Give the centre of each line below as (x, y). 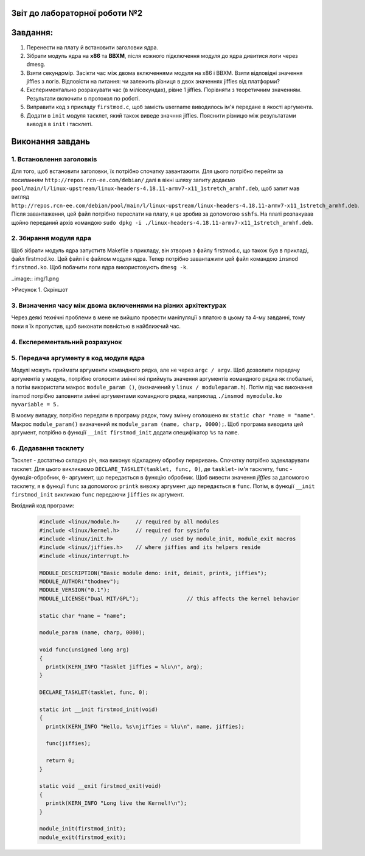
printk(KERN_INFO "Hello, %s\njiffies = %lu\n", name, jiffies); (145, 726)
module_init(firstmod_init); (83, 829)
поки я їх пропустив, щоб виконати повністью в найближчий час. (96, 326)
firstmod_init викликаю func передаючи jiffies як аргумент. (98, 494)
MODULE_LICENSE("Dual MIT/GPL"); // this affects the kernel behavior (169, 598)
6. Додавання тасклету (48, 448)
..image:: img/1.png (35, 278)
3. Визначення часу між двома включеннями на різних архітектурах (119, 306)
